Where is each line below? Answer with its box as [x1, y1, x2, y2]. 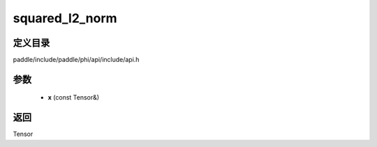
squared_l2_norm [13, 10, 118, 26]
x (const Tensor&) [47, 93, 100, 102]
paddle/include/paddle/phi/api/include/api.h [13, 56, 140, 64]
